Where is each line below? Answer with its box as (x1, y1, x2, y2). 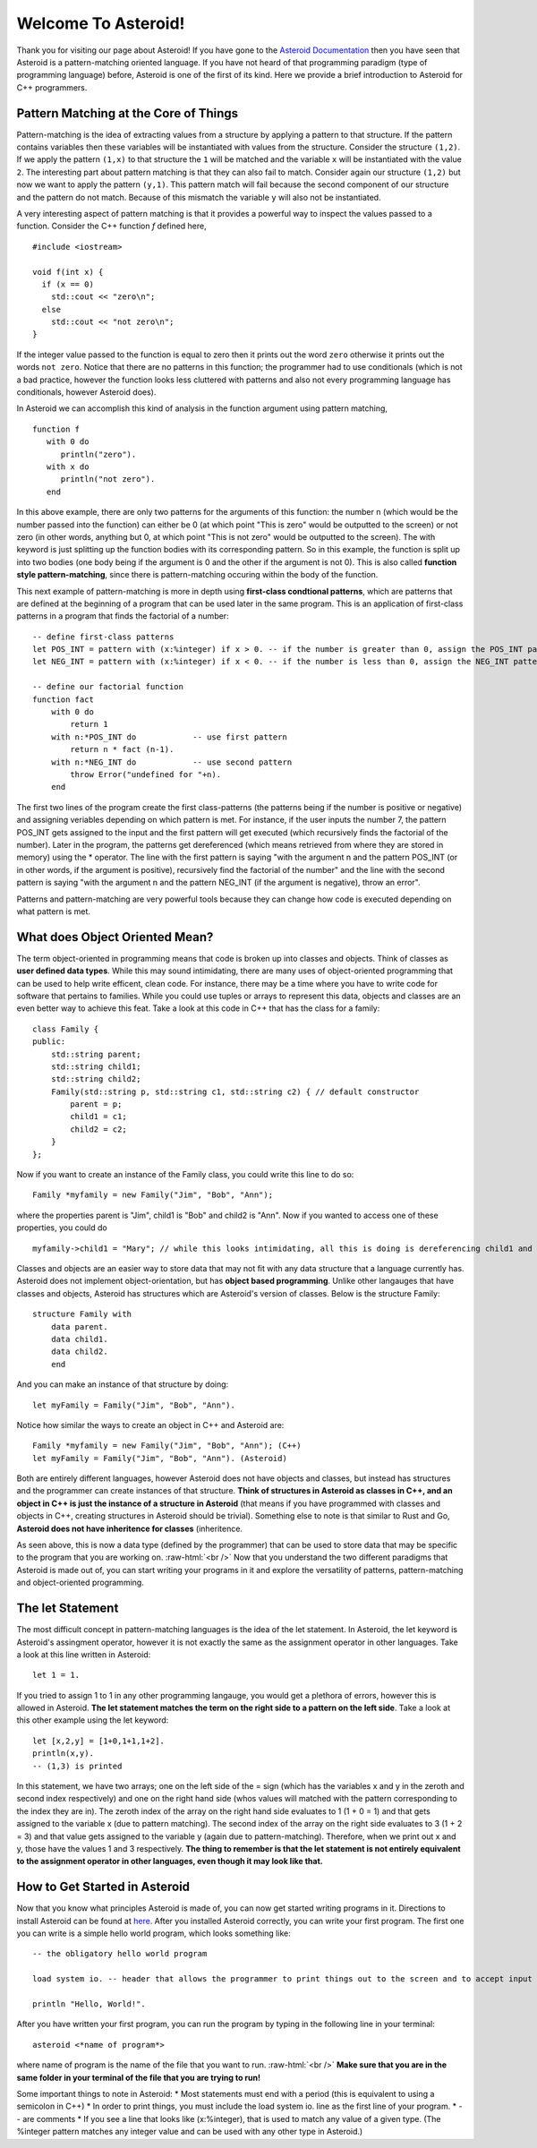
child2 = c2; (70, 1124, 127, 1134)
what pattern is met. (16, 905, 91, 917)
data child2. (50, 1347, 108, 1356)
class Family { (32, 1023, 99, 1034)
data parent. (50, 1322, 108, 1331)
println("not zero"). (60, 475, 156, 484)
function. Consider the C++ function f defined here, (16, 220, 208, 232)
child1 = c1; (70, 1111, 127, 1122)
